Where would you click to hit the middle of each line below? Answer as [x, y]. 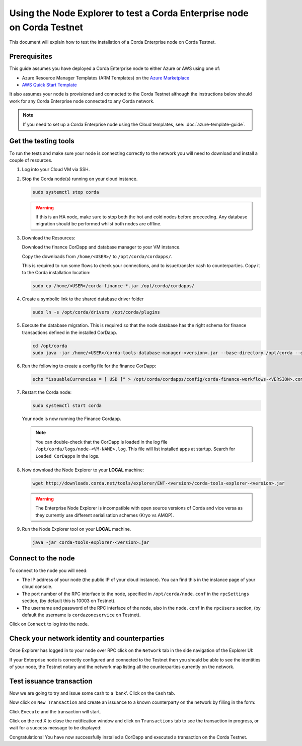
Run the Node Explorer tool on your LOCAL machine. [77, 529]
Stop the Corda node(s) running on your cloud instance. [80, 179]
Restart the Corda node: [47, 392]
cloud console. [37, 587]
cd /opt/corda [50, 346]
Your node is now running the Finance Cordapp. [71, 419]
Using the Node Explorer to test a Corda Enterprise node [129, 13]
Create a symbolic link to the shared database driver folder [83, 299]
